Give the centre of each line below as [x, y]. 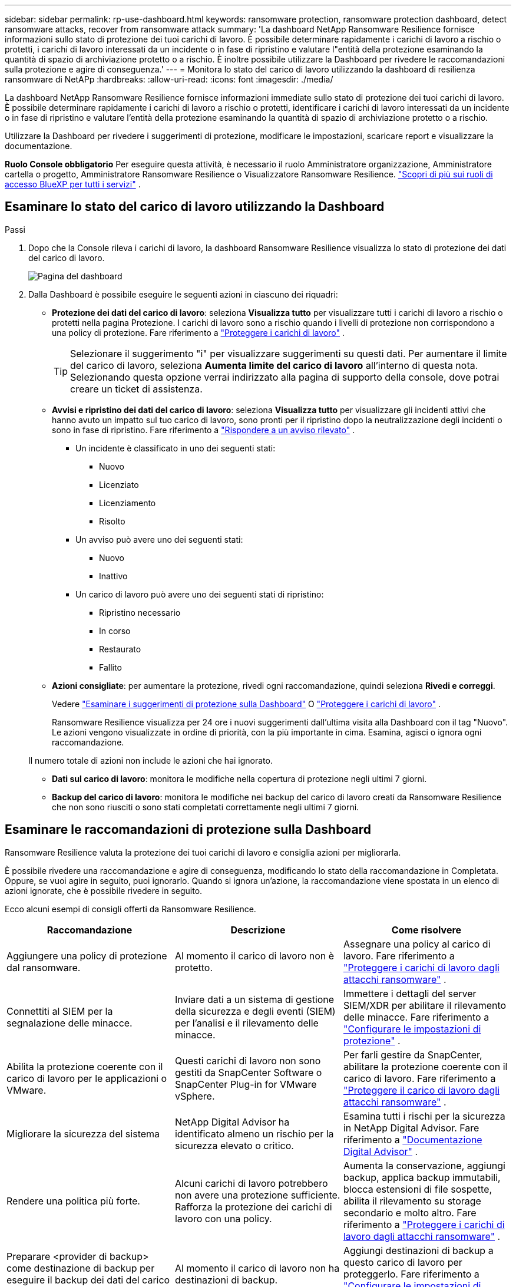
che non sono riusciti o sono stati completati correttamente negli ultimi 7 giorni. [206, 807]
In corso [115, 631]
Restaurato [120, 649]
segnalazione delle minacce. [70, 1023]
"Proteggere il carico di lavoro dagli [421, 1090]
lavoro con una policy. [223, 1218]
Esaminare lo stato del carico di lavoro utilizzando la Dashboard [195, 207]
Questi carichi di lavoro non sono [248, 1060]
